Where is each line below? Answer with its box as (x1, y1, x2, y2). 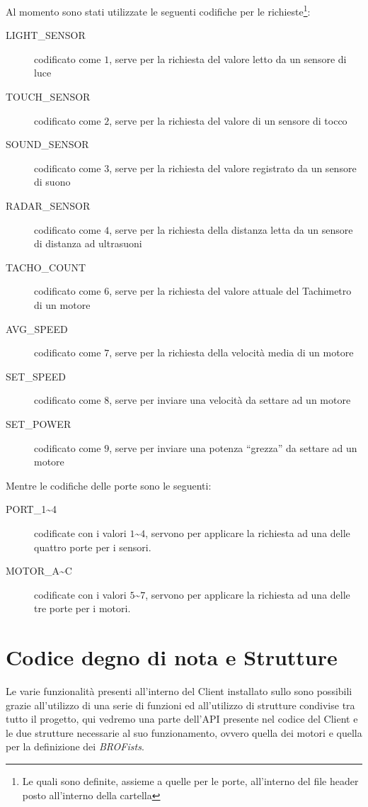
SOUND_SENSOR (6, 137, 89, 152)
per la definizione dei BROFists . (6, 739, 144, 754)
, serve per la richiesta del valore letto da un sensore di (109, 51, 347, 66)
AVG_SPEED (6, 321, 68, 336)
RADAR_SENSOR (6, 198, 91, 213)
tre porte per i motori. (34, 601, 131, 616)
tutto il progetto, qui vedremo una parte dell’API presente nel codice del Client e (6, 711, 358, 726)
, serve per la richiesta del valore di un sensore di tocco (109, 113, 347, 128)
